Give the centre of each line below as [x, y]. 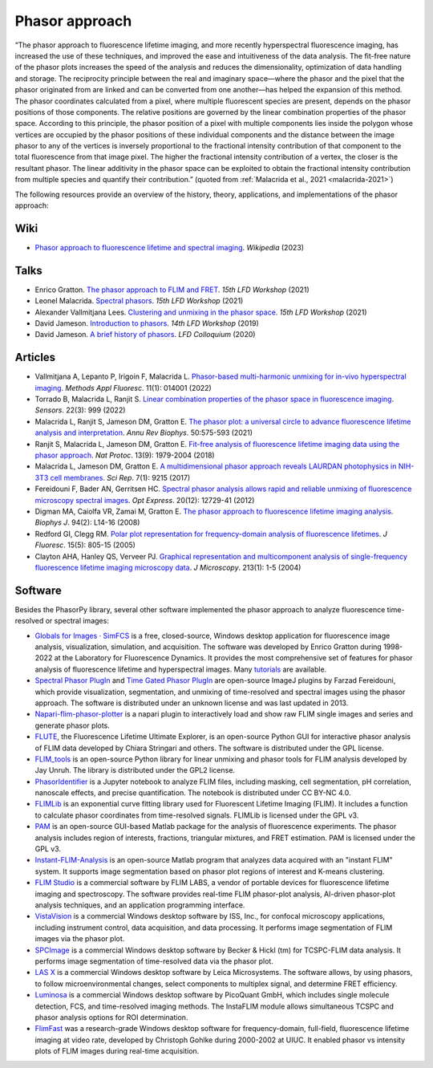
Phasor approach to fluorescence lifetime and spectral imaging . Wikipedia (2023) [170, 247]
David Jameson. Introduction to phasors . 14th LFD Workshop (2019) [147, 323]
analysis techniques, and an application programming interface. [140, 905]
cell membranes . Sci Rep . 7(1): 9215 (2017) [120, 477]
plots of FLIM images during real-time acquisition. [117, 1051]
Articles [35, 357]
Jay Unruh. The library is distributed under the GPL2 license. [135, 770]
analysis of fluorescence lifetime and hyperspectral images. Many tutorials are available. [181, 669]
